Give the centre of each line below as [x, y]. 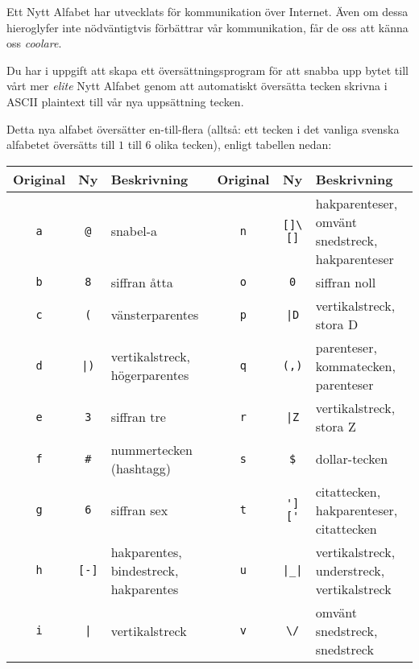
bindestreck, [145, 570]
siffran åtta [142, 282]
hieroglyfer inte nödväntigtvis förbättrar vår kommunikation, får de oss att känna [207, 27]
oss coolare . [34, 43]
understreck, [350, 570]
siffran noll [346, 282]
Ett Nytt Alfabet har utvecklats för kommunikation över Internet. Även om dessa [207, 11]
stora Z [336, 426]
